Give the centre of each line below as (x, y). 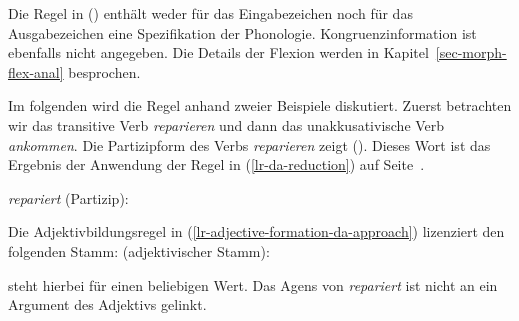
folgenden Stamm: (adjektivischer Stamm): (139, 250)
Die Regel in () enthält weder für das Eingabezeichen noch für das (210, 13)
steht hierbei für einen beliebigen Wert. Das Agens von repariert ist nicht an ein (253, 284)
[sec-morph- (471, 52)
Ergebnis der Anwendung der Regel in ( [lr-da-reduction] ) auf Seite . (216, 164)
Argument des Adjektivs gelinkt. (107, 304)
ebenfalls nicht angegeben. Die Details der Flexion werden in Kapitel (218, 52)
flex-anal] (36, 71)
